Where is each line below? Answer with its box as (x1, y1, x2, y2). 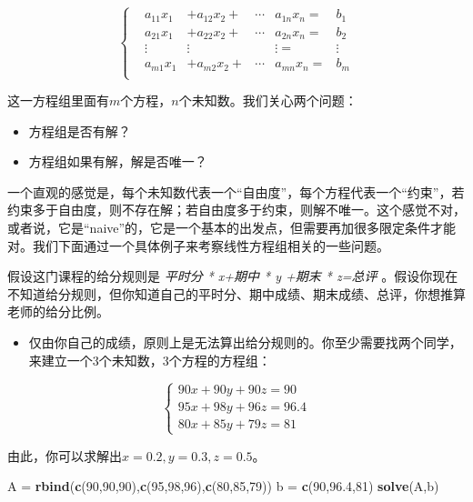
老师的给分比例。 (7, 302, 109, 321)
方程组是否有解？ (28, 121, 131, 140)
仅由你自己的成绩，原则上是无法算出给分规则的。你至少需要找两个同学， (28, 332, 462, 351)
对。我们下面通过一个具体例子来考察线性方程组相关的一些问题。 (7, 236, 389, 255)
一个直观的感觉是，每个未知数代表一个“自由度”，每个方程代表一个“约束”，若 (7, 182, 465, 201)
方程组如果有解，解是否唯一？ (28, 152, 207, 171)
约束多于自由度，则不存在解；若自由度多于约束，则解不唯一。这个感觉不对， (7, 200, 466, 219)
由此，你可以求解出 (7, 446, 122, 465)
